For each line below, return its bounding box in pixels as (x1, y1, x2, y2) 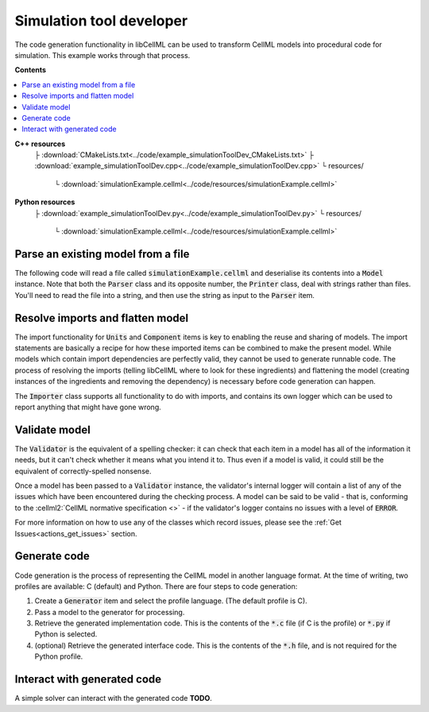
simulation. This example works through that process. (14, 50, 191, 60)
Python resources (14, 197, 75, 207)
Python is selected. (34, 629, 98, 639)
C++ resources (14, 139, 66, 149)
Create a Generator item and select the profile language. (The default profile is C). (34, 596, 307, 606)
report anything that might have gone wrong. (14, 402, 162, 412)
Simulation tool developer (14, 12, 188, 29)
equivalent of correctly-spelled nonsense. (14, 466, 152, 476)
